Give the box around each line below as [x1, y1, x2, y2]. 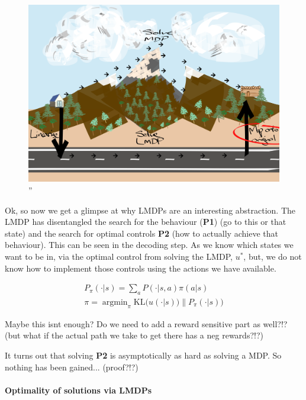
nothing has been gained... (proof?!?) [5, 360, 138, 373]
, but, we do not [243, 250, 302, 262]
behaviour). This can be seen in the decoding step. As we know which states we [5, 238, 294, 251]
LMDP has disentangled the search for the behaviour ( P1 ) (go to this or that [5, 215, 286, 228]
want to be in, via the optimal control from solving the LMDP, [5, 250, 233, 262]
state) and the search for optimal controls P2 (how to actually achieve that [5, 227, 278, 239]
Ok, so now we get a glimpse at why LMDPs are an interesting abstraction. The [5, 204, 296, 216]
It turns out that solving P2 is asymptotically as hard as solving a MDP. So [5, 349, 282, 361]
